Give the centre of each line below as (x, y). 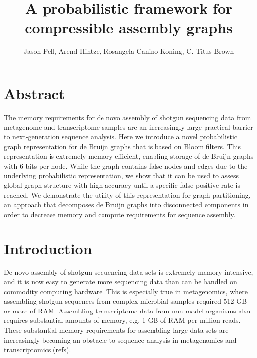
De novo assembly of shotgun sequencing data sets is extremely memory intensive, (128, 272)
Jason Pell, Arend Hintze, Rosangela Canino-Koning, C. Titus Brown (129, 51)
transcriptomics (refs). (38, 349)
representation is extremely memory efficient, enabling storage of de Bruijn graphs (129, 156)
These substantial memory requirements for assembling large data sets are (116, 330)
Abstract (35, 93)
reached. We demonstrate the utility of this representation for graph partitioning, (127, 195)
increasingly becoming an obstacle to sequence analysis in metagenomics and (120, 339)
